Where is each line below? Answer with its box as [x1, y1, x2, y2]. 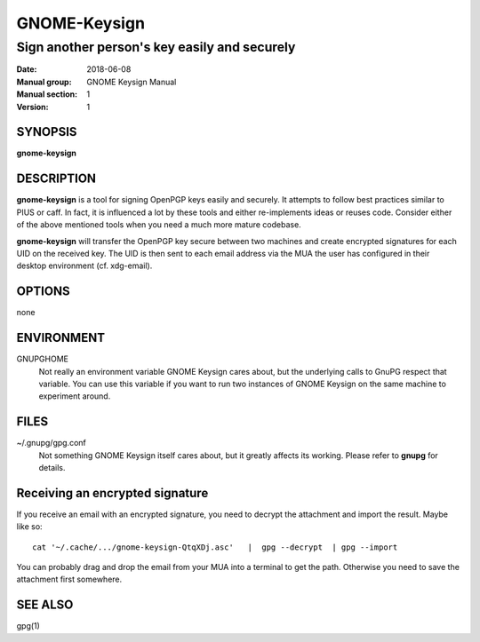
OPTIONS [16, 284, 70, 299]
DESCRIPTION [16, 171, 97, 186]
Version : [16, 101, 49, 112]
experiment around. [38, 391, 111, 401]
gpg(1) [16, 621, 40, 631]
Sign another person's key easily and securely [16, 39, 296, 55]
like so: [16, 521, 44, 532]
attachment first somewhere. [16, 574, 123, 585]
